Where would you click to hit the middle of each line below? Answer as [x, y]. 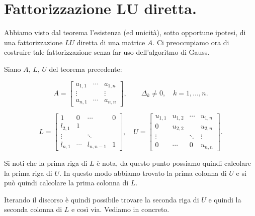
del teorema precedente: [86, 69]
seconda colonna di [33, 209]
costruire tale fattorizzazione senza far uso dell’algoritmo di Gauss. [107, 52]
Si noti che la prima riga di [46, 163]
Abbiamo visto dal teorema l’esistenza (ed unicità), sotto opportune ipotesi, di [125, 32]
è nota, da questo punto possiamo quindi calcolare [174, 163]
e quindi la [225, 199]
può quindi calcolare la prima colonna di [66, 183]
